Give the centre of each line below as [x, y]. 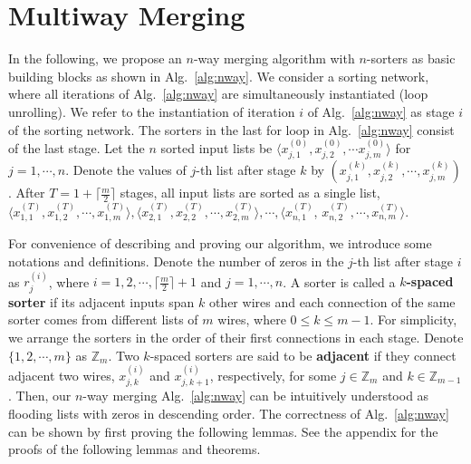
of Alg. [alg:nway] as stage [381, 111]
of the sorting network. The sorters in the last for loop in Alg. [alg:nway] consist [231, 129]
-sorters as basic [411, 58]
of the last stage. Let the [77, 147]
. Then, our [40, 396]
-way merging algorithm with [274, 58]
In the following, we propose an [95, 58]
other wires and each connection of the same [332, 301]
